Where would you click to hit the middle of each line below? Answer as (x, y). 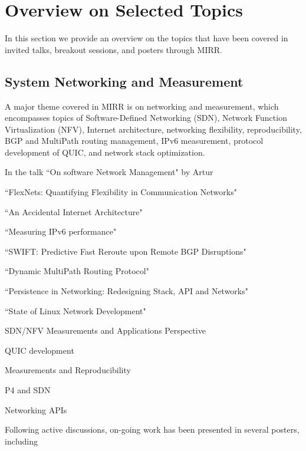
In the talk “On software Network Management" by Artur (109, 172)
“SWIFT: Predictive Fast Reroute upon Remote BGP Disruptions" (126, 251)
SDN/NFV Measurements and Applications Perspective (105, 330)
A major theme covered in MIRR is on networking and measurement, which (142, 106)
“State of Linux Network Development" (75, 310)
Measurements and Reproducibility (68, 370)
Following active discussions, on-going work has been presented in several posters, (152, 429)
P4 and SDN (28, 390)
